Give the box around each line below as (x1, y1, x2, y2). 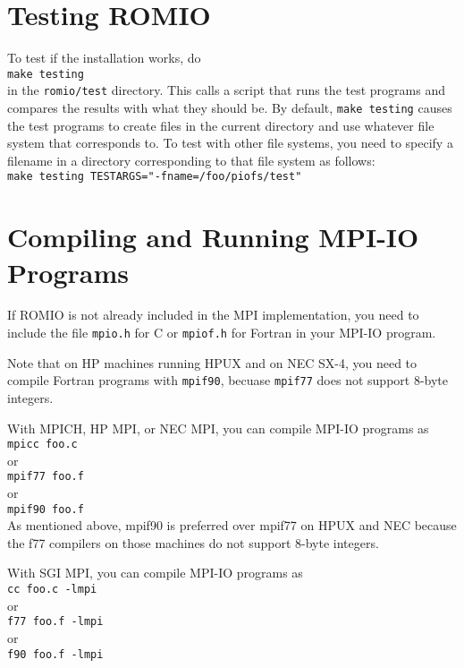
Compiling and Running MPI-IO (7, 218, 419, 255)
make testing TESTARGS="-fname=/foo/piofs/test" (7, 170, 302, 184)
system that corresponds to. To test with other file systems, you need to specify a (7, 133, 453, 152)
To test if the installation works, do (7, 48, 201, 67)
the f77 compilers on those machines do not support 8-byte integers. (7, 533, 379, 552)
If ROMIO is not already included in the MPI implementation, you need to (7, 305, 419, 324)
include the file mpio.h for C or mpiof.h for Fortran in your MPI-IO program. (7, 323, 436, 342)
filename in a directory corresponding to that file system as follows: (7, 150, 375, 169)
